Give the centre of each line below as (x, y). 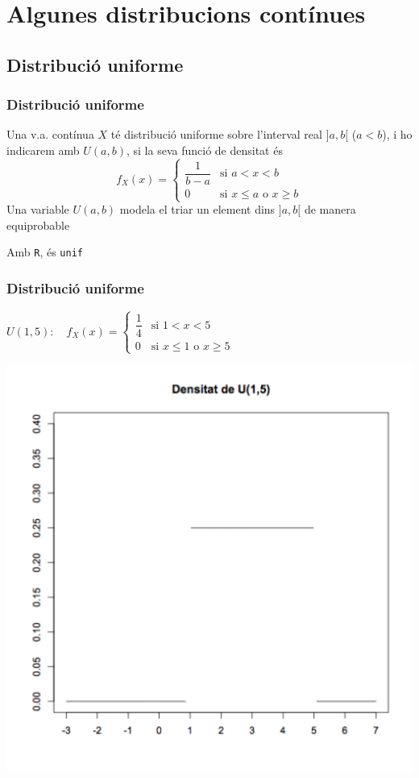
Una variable (38, 209)
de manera (330, 209)
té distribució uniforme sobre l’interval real (216, 134)
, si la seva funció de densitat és (205, 150)
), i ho (397, 134)
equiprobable (38, 225)
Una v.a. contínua (50, 134)
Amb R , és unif (45, 252)
